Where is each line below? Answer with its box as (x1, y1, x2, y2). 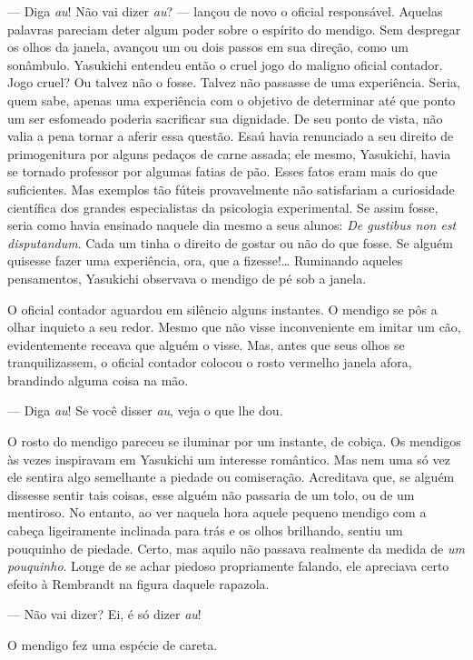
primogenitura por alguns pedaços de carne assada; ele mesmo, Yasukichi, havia (7, 144, 451, 163)
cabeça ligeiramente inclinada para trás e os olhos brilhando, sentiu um (7, 521, 403, 540)
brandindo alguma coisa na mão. (7, 370, 189, 389)
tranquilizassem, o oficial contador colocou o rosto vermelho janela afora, (7, 353, 412, 372)
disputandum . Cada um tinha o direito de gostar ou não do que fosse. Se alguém (7, 233, 453, 252)
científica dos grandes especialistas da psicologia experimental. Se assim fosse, (7, 197, 439, 216)
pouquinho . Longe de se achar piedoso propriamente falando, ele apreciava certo (7, 556, 449, 575)
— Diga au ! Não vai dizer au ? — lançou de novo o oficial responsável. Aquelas (7, 2, 443, 20)
